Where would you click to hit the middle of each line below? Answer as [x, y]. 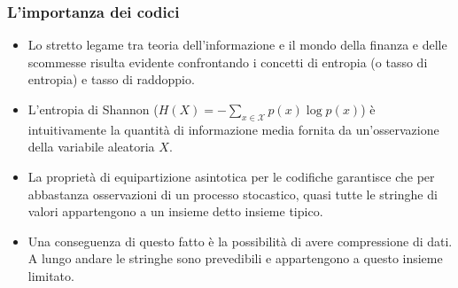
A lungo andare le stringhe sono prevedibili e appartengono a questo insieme [235, 258]
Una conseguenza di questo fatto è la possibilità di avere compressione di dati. [240, 241]
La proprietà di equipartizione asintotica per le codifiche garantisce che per [231, 176]
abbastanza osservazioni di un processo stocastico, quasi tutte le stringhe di [233, 194]
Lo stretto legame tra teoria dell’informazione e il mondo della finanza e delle [237, 45]
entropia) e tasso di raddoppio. [111, 79]
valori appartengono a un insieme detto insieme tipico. [175, 211]
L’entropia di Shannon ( [93, 109]
